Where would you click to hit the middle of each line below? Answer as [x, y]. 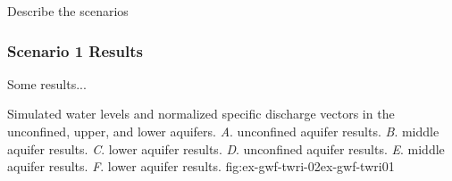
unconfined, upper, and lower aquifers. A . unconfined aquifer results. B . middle [223, 131]
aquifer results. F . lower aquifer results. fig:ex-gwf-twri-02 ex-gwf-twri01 [201, 166]
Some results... [47, 83]
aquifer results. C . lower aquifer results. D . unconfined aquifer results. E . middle [226, 148]
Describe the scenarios [68, 11]
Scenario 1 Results [75, 50]
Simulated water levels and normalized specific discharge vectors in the [201, 114]
